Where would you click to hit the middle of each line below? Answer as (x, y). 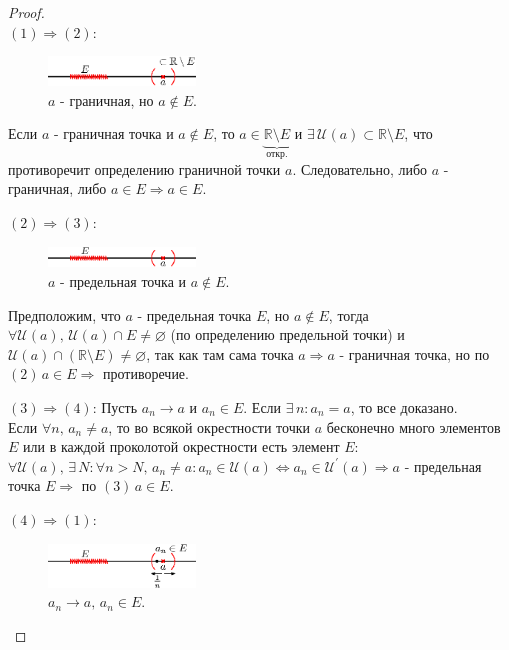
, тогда (348, 314)
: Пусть (115, 406)
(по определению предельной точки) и (287, 334)
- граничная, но (107, 99)
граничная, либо (57, 188)
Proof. (26, 12)
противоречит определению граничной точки (144, 168)
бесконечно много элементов (413, 426)
